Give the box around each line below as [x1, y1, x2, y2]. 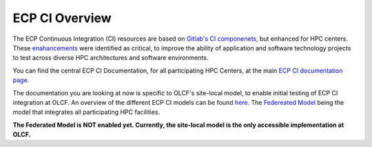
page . [12, 76, 30, 84]
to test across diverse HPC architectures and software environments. [12, 54, 209, 62]
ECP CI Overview [12, 10, 112, 26]
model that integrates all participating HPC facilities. [12, 108, 161, 117]
